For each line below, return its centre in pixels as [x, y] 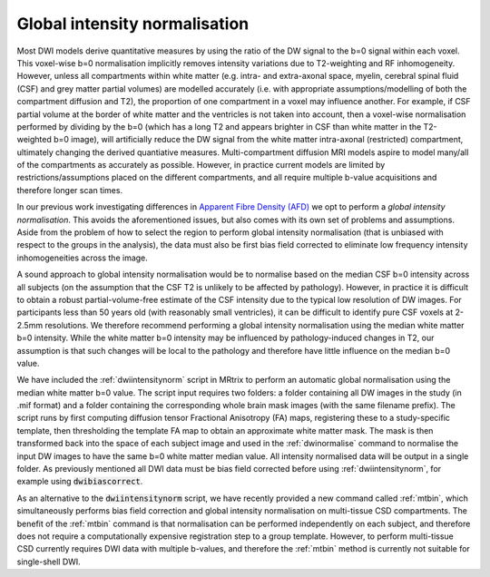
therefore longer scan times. [69, 190]
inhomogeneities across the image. [83, 258]
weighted [34, 140]
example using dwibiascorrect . [80, 482]
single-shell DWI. [49, 562]
